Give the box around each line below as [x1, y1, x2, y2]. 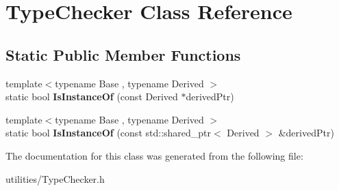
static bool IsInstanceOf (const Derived [5, 89, 178, 104]
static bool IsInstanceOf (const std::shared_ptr [5, 126, 212, 140]
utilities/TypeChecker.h [5, 171, 105, 186]
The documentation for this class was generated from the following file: [5, 148, 303, 162]
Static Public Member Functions [5, 44, 241, 65]
